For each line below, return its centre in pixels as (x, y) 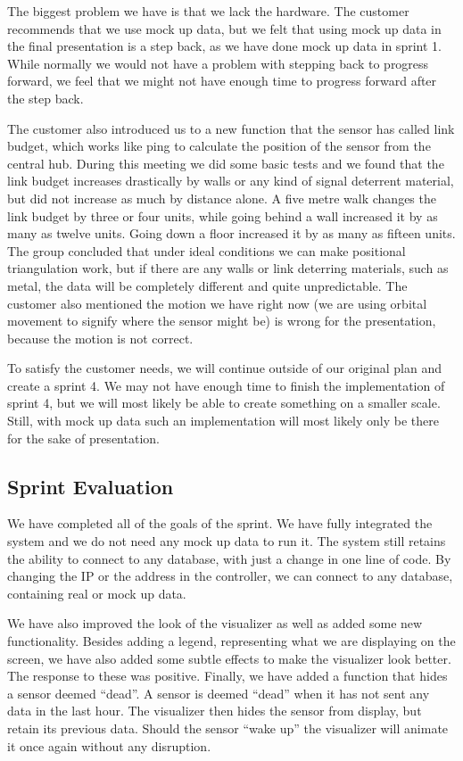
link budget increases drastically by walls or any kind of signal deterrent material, (231, 181)
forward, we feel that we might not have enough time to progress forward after (222, 81)
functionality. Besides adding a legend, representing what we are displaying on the (231, 641)
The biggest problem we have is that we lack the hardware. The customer (208, 11)
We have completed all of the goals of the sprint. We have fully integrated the (220, 523)
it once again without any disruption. (109, 745)
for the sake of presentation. (83, 438)
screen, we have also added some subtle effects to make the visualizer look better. (229, 658)
